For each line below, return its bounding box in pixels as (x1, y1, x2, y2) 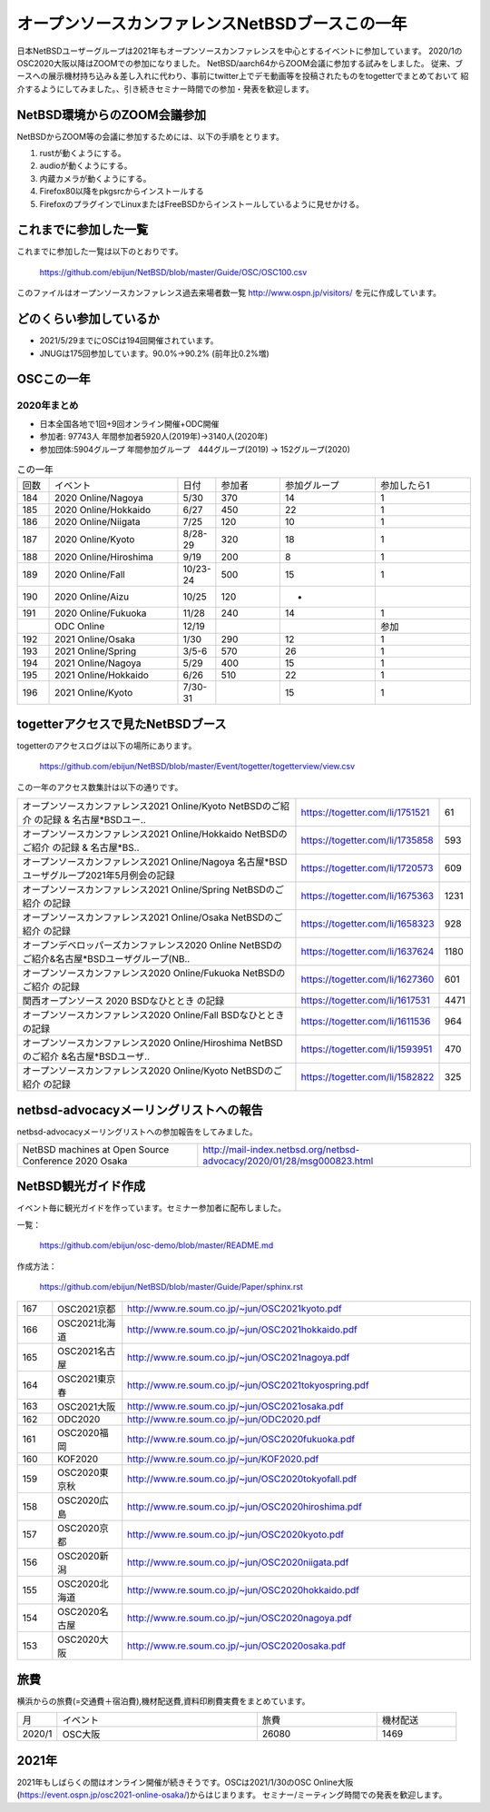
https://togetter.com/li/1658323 (300, 917, 435, 930)
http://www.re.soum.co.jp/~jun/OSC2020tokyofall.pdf (127, 1472, 358, 1485)
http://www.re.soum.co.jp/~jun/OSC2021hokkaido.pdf (127, 1323, 358, 1336)
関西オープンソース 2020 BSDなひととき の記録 (22, 995, 224, 1007)
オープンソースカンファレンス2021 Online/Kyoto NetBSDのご (22, 799, 281, 812)
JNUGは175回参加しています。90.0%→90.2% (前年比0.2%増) (39, 348, 269, 359)
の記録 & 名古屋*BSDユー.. (34, 813, 147, 826)
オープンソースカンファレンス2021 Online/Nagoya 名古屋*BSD (22, 855, 288, 867)
